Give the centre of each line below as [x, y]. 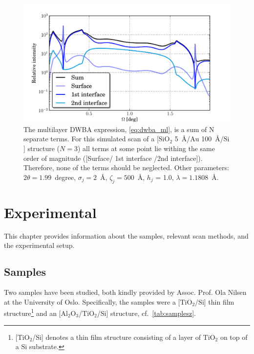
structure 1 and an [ [32, 312]
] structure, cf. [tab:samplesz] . [151, 313]
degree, [65, 177]
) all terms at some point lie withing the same [146, 148]
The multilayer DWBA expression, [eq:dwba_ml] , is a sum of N [119, 129]
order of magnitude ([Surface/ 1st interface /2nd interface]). [113, 158]
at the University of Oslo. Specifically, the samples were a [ [92, 301]
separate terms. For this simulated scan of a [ [91, 139]
